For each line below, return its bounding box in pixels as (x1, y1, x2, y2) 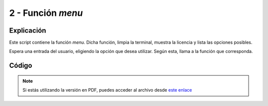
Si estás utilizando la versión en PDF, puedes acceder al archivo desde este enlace (22, 87, 192, 93)
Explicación (9, 26, 47, 35)
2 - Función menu (9, 7, 83, 18)
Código (9, 61, 32, 70)
